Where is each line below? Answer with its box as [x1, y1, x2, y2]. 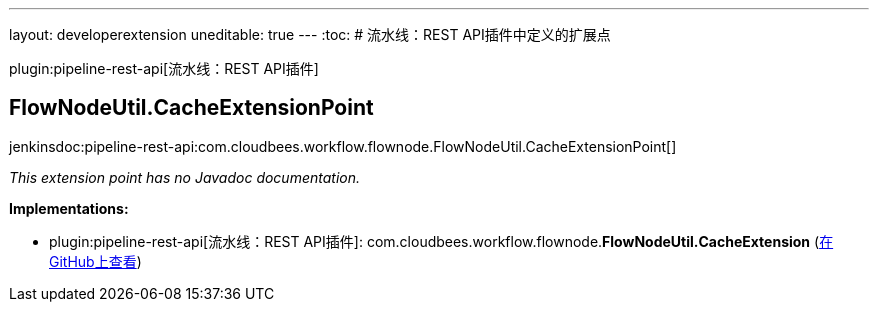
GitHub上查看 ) [49, 252, 142, 270]
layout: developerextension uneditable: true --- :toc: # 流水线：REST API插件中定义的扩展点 [9, 26, 611, 43]
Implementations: [9, 199, 129, 217]
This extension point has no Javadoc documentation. [9, 168, 361, 186]
